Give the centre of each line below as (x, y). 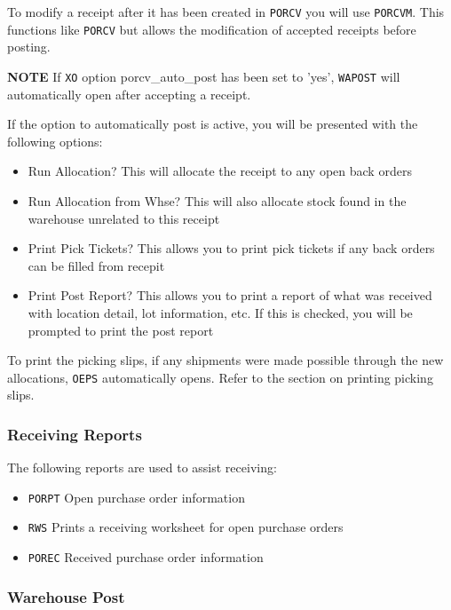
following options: (55, 141)
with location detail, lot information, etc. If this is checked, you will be (220, 312)
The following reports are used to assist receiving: (142, 467)
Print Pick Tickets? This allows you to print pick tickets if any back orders (231, 248)
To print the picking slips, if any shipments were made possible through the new (225, 360)
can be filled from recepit (96, 265)
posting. (29, 47)
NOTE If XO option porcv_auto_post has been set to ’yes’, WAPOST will (204, 76)
